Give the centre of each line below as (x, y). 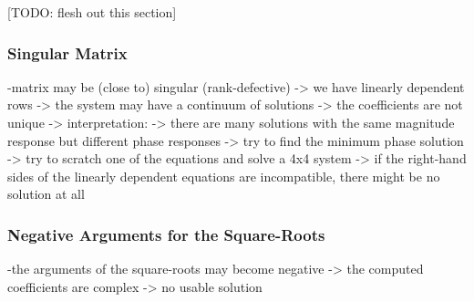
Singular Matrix (67, 52)
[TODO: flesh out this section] (92, 12)
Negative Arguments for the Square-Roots (166, 234)
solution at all (46, 194)
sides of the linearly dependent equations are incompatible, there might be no (224, 176)
